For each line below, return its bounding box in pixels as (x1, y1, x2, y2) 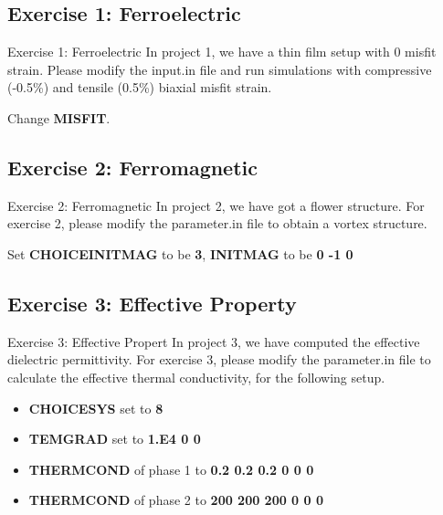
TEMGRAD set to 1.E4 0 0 (28, 429, 201, 448)
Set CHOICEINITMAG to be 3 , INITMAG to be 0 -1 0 (7, 244, 353, 263)
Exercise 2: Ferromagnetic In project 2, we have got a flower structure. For (7, 195, 425, 215)
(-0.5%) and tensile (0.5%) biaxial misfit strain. (7, 78, 272, 97)
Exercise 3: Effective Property (7, 289, 297, 317)
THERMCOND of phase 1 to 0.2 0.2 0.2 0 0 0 (28, 459, 314, 478)
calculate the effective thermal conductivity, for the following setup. (7, 367, 385, 386)
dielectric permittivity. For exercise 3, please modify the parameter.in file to (7, 350, 431, 369)
